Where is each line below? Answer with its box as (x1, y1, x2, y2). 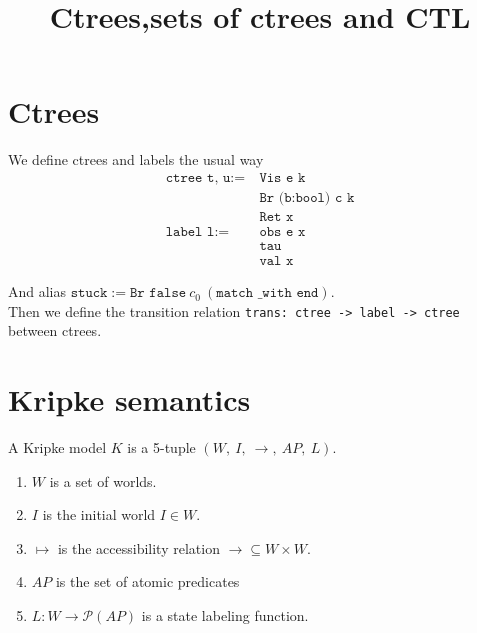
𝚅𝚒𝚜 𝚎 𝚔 (259, 170, 306, 185)
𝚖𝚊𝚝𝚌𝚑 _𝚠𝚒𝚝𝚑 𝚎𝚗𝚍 (216, 286, 319, 301)
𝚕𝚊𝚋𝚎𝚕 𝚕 (165, 225, 215, 240)
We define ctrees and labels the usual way (8, 149, 264, 170)
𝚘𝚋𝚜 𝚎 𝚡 (259, 225, 306, 240)
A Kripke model (8, 437, 107, 458)
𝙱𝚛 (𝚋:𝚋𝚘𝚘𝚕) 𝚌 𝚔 (259, 190, 355, 205)
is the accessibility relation (57, 537, 220, 558)
